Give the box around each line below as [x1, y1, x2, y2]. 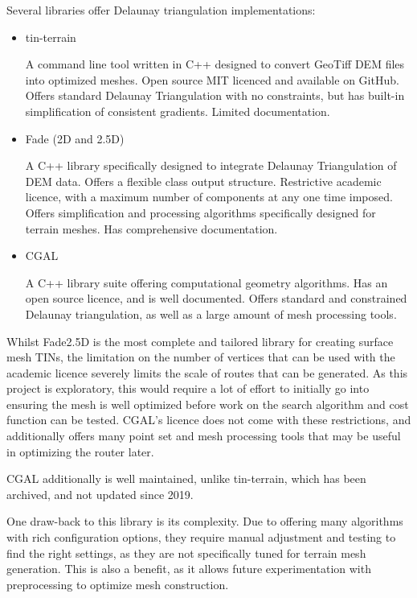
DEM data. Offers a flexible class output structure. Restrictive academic [25, 172, 382, 189]
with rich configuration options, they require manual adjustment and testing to [6, 529, 396, 546]
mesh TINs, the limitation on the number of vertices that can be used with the [6, 348, 395, 365]
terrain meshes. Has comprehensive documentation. [25, 220, 278, 237]
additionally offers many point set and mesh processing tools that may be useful [6, 427, 401, 444]
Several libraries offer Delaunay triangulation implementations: [6, 2, 316, 18]
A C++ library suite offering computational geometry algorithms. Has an [25, 274, 388, 291]
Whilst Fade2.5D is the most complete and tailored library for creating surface [6, 332, 394, 349]
